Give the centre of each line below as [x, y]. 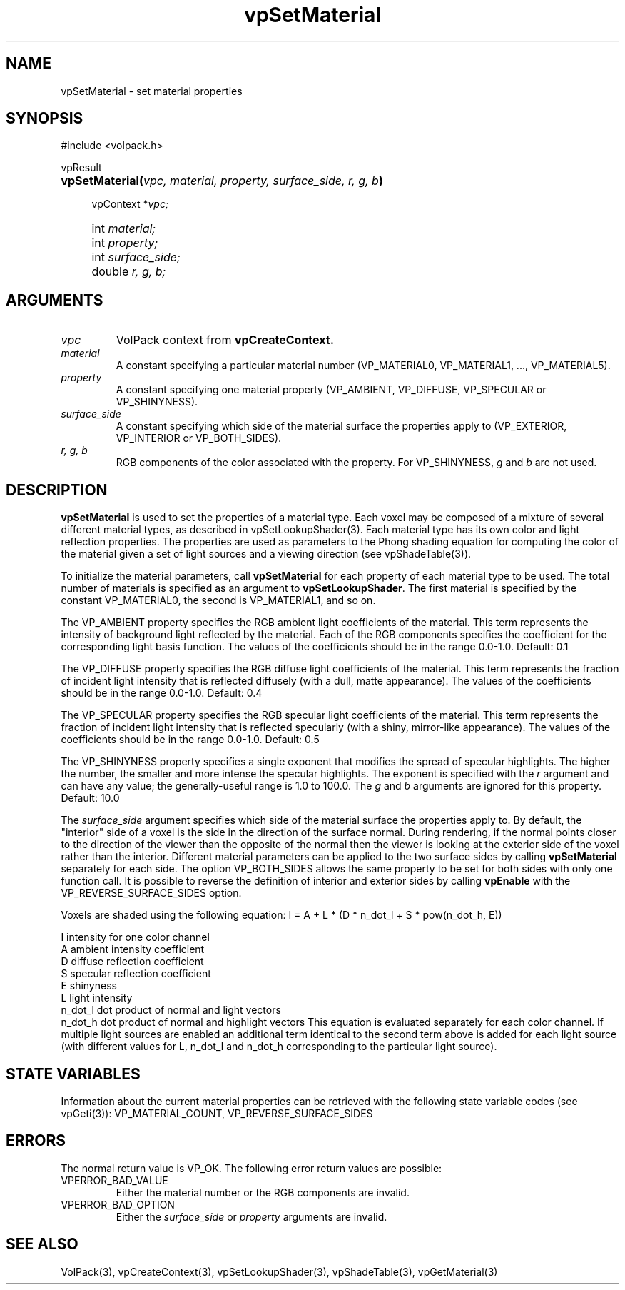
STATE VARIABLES [73, 1074]
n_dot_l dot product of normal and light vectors [171, 1010]
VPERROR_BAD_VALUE [115, 1180]
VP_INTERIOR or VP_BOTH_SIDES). [199, 438]
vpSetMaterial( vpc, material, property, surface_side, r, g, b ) [222, 181]
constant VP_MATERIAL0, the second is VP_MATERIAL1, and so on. [218, 600]
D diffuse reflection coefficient [132, 962]
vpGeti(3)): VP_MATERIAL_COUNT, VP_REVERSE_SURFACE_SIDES [217, 1113]
